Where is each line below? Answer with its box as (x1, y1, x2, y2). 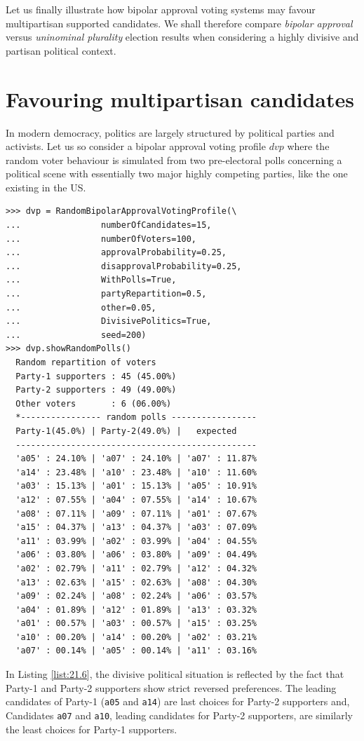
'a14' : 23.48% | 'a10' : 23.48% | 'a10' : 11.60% (15, 467, 257, 477)
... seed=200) (6, 329, 147, 340)
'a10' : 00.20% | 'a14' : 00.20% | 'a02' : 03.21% (15, 632, 257, 642)
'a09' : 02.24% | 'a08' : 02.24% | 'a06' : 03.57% (15, 591, 257, 601)
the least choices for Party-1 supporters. (6, 721, 177, 736)
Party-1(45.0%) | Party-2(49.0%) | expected (15, 426, 237, 436)
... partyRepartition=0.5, (6, 289, 207, 299)
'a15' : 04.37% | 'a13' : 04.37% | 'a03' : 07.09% (15, 522, 257, 533)
